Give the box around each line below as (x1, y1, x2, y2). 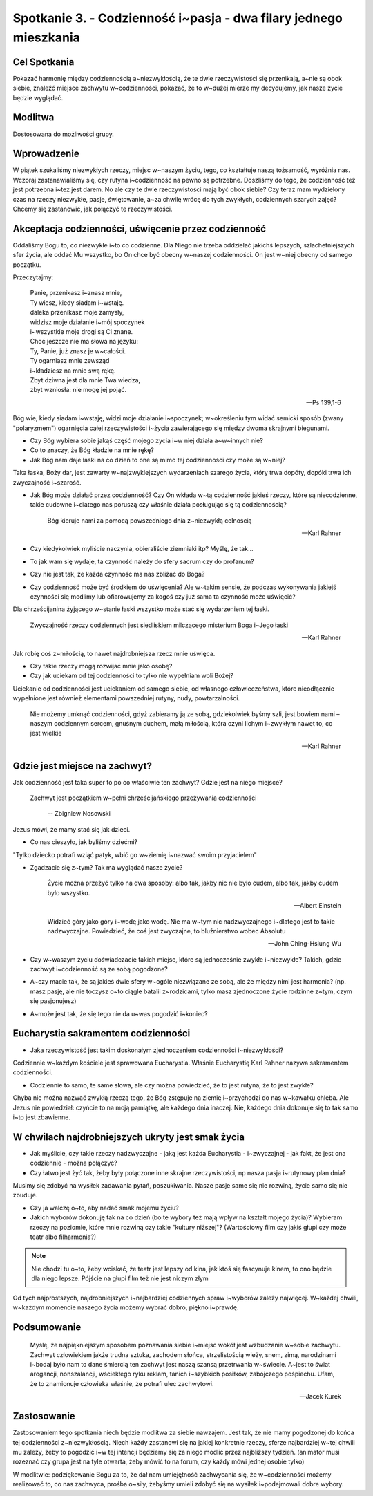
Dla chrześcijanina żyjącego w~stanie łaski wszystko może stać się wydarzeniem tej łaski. (12, 605, 269, 613)
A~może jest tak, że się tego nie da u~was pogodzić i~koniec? (30, 1009, 208, 1018)
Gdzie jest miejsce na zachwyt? (12, 760, 152, 772)
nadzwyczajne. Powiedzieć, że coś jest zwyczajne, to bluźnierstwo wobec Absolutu (47, 926, 286, 935)
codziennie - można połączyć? (30, 1159, 117, 1168)
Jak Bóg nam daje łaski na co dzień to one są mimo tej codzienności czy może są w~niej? (30, 456, 286, 464)
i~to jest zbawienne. (12, 1113, 70, 1121)
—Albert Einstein (294, 901, 341, 910)
